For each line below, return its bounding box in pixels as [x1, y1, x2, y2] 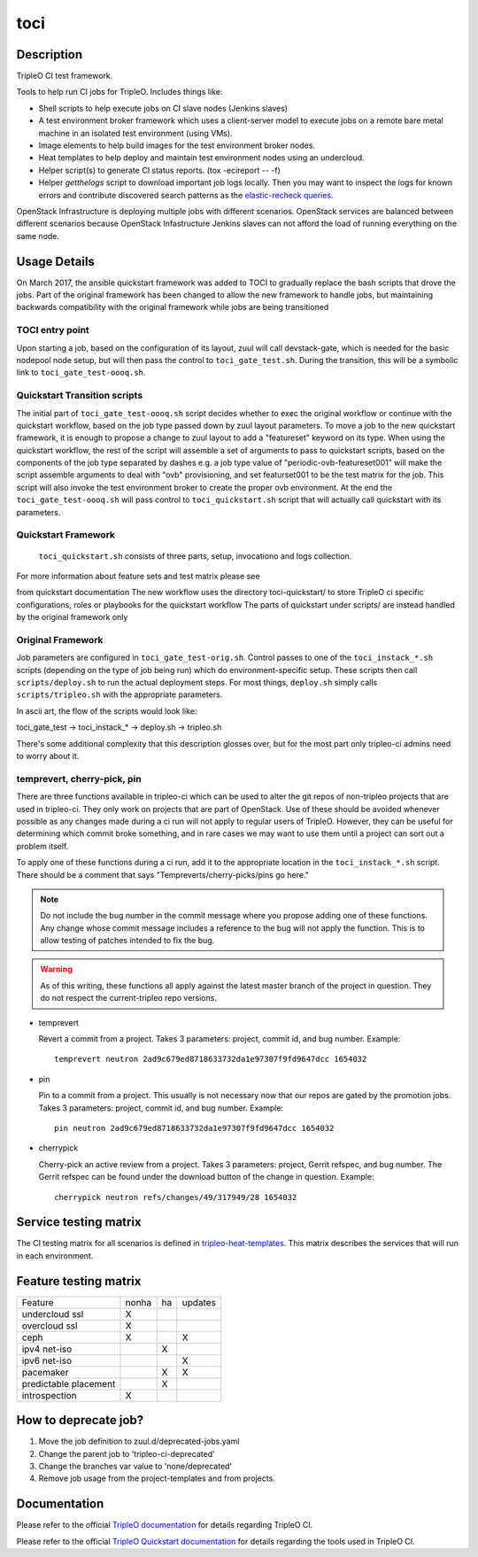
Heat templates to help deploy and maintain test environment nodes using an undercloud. [38, 152, 365, 163]
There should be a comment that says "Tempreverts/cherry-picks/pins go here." [16, 869, 309, 880]
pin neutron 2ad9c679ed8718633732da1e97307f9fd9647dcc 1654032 [54, 1123, 335, 1133]
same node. [16, 230, 60, 241]
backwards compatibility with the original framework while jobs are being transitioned [16, 302, 329, 313]
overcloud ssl [21, 1320, 78, 1332]
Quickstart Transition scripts [16, 390, 143, 402]
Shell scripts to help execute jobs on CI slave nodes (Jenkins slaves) [38, 103, 288, 113]
